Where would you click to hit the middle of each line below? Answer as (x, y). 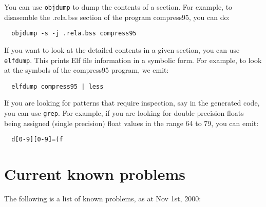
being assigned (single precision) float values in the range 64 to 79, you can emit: (131, 123)
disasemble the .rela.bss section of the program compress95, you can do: (117, 17)
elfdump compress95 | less (58, 86)
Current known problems (95, 174)
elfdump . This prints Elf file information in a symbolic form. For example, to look (133, 60)
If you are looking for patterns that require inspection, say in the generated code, (132, 103)
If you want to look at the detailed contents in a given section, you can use (122, 49)
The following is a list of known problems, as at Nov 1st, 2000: (103, 199)
